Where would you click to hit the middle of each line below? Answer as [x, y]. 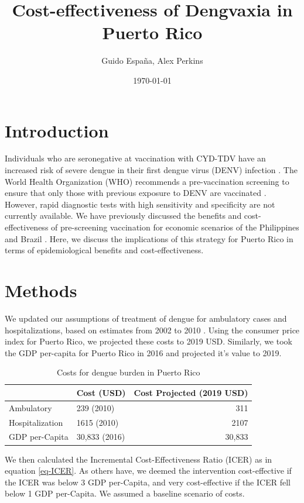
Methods [41, 290]
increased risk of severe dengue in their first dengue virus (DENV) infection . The [151, 170]
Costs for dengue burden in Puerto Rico [128, 372]
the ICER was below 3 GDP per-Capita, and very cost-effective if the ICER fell [148, 482]
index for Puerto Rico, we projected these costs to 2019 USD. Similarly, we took [148, 341]
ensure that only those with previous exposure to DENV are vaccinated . [136, 193]
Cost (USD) [101, 392]
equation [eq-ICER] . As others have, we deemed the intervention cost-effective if [148, 471]
